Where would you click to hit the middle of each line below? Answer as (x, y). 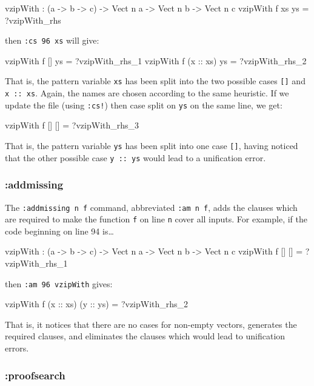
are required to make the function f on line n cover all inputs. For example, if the (156, 219)
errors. (17, 348)
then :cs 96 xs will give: (52, 40)
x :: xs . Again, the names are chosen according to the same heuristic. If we (147, 93)
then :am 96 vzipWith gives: (59, 283)
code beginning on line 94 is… (59, 231)
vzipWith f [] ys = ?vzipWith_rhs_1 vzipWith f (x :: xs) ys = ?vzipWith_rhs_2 (156, 60)
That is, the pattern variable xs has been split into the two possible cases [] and (155, 81)
